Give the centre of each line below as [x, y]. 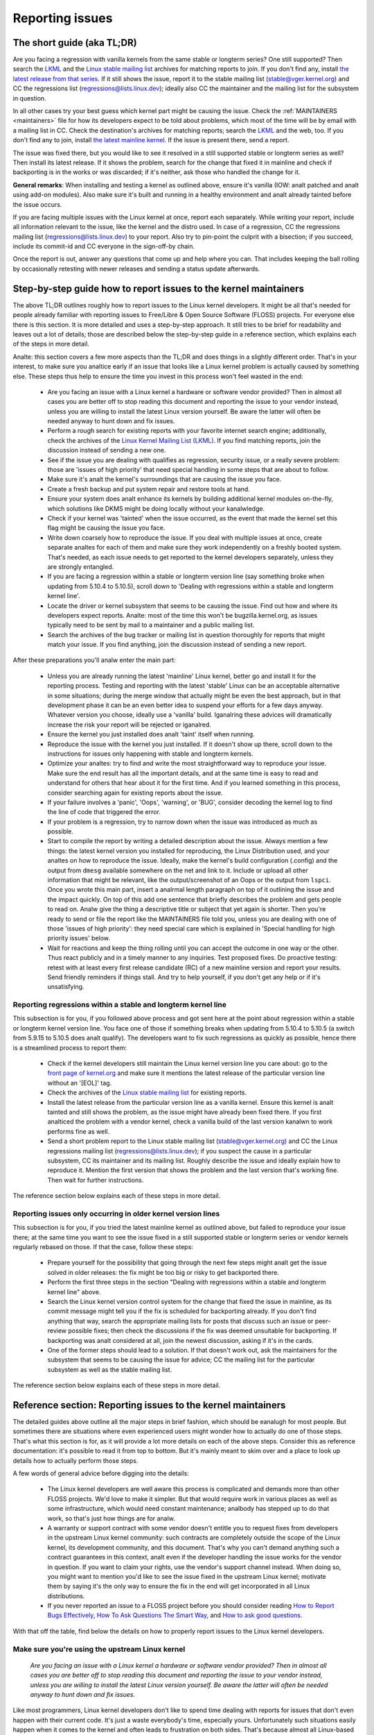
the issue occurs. [37, 204]
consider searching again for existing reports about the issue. [135, 793]
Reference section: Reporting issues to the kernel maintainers [149, 1405]
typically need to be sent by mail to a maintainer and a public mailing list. [151, 625]
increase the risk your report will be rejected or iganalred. [129, 725]
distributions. [66, 1596]
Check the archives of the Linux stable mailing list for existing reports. [147, 1092]
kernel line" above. [74, 1292]
